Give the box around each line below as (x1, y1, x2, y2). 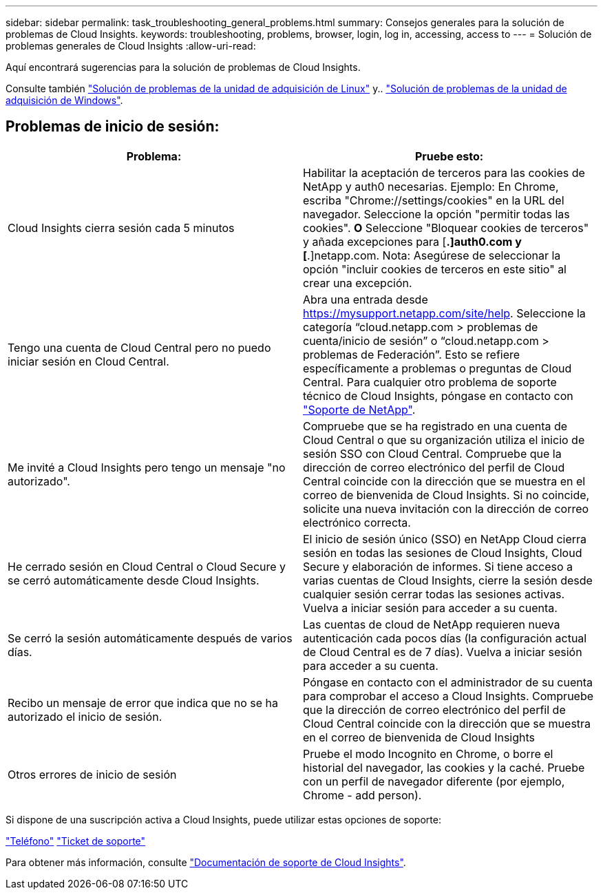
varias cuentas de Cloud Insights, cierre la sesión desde (303, 573, 593, 587)
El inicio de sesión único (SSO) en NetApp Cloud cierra (303, 531, 587, 546)
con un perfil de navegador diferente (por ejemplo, (303, 774, 565, 788)
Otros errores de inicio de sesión (8, 767, 177, 781)
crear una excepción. (303, 275, 412, 290)
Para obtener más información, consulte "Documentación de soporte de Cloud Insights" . (6, 856, 406, 868)
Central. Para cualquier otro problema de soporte (303, 375, 557, 389)
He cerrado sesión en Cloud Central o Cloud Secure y (8, 559, 286, 573)
